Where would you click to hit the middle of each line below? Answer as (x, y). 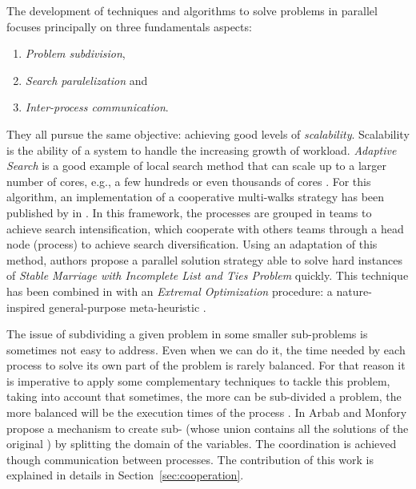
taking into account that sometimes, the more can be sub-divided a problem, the (204, 396)
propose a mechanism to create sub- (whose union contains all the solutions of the (208, 428)
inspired (26, 307)
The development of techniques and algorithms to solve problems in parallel (192, 10)
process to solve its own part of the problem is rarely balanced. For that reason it (206, 365)
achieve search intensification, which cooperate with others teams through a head (205, 228)
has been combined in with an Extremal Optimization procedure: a (170, 291)
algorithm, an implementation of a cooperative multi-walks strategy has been (196, 197)
